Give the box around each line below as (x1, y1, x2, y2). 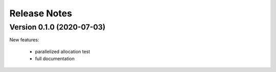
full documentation (35, 56, 75, 62)
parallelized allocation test (35, 49, 90, 55)
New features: (9, 37, 39, 43)
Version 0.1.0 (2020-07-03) (9, 22, 106, 32)
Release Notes (9, 8, 73, 19)
